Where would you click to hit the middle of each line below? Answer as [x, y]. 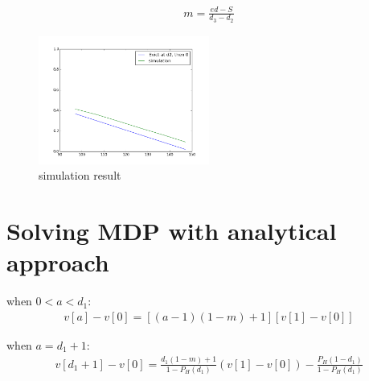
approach [58, 262]
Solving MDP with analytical [172, 231]
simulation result [80, 175]
